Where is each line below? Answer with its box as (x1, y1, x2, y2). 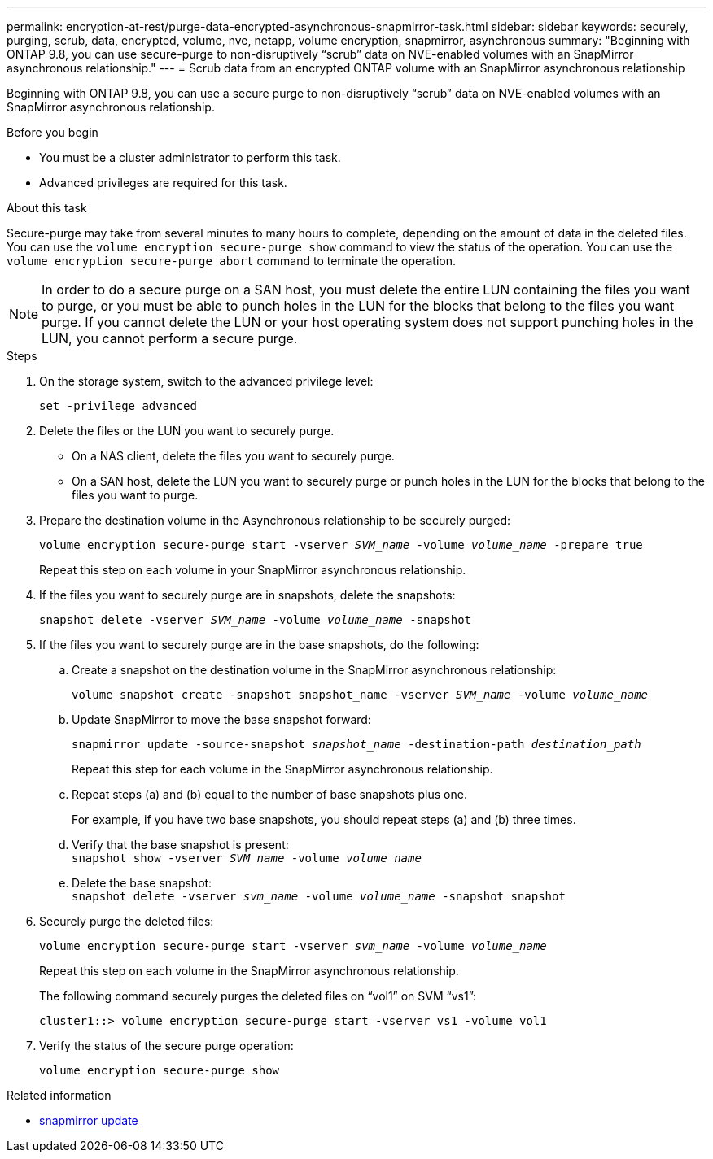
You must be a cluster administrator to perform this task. (39, 150, 341, 164)
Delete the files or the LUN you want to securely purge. (39, 424, 335, 438)
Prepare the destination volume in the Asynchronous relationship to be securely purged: (39, 513, 510, 527)
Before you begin (7, 125, 98, 139)
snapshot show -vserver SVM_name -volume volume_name (72, 852, 422, 865)
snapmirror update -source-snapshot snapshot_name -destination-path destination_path (72, 738, 641, 751)
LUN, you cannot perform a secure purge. (42, 330, 298, 346)
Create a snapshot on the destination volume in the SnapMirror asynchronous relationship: (72, 663, 557, 677)
